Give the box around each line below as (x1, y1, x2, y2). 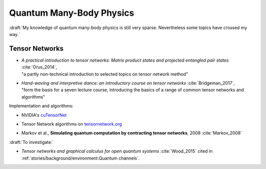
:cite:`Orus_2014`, (21, 64, 58, 70)
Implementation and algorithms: (9, 103, 74, 109)
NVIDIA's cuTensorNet (21, 112, 67, 118)
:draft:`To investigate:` (9, 139, 54, 145)
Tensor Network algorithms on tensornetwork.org (21, 121, 122, 127)
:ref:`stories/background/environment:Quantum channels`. (21, 155, 140, 161)
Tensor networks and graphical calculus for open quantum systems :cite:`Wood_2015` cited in (21, 148, 213, 154)
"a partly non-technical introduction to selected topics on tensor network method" (21, 71, 188, 77)
